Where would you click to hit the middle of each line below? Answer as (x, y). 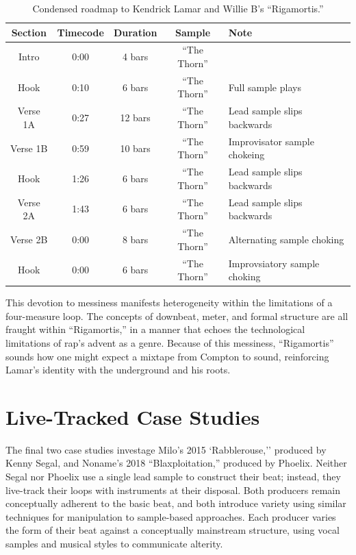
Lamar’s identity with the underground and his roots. (118, 370)
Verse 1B (29, 148)
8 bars (135, 239)
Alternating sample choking (286, 239)
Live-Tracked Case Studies (133, 416)
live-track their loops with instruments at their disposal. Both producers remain (173, 490)
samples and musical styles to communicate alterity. (114, 544)
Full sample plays (265, 87)
